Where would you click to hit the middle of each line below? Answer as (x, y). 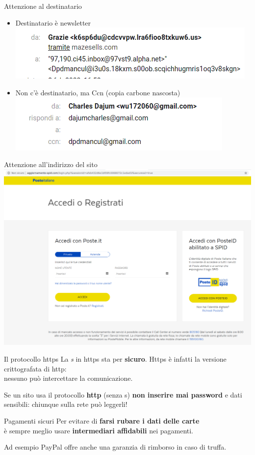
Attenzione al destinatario (43, 6)
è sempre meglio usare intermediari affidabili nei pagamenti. (99, 430)
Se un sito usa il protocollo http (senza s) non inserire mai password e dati (123, 394)
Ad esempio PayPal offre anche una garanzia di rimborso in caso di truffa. (115, 447)
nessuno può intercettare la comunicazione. (68, 378)
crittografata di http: (35, 368)
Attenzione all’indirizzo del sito (51, 164)
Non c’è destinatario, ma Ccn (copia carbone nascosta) (98, 92)
